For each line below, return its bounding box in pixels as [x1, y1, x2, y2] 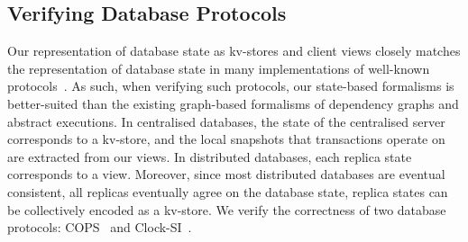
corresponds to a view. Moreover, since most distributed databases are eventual [7, 165, 445, 184]
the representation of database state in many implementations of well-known [7, 58, 430, 77]
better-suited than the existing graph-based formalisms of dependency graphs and [7, 94, 459, 112]
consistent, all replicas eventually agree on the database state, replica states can [7, 182, 448, 201]
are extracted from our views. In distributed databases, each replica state [7, 147, 412, 166]
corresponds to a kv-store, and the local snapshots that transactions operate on [7, 130, 445, 148]
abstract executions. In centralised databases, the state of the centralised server [7, 112, 445, 130]
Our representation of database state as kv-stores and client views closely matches [7, 41, 461, 60]
